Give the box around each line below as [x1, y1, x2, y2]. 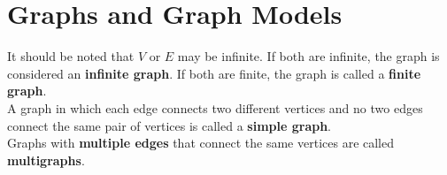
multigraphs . [7, 150, 85, 169]
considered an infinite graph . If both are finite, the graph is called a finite [7, 64, 421, 82]
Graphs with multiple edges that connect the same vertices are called [7, 133, 395, 152]
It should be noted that [7, 47, 135, 65]
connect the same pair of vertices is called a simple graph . [7, 116, 332, 134]
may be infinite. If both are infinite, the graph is [177, 47, 440, 65]
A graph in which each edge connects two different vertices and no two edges [7, 98, 423, 117]
